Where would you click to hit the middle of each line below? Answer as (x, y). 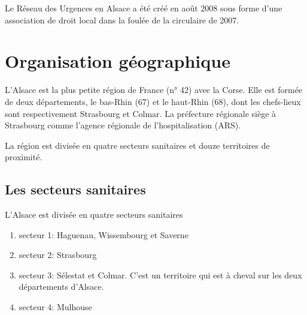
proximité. (24, 157)
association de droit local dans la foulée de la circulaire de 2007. (122, 19)
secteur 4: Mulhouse (55, 307)
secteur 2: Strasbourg (58, 255)
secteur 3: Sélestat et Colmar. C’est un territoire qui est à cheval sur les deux (160, 274)
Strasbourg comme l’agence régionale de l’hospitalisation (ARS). (123, 125)
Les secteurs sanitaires (75, 189)
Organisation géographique (118, 61)
